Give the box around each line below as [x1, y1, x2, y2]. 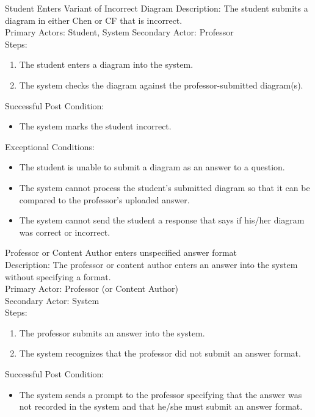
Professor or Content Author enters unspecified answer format [5, 246, 237, 259]
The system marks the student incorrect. [19, 120, 172, 132]
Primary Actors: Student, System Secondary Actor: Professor [5, 26, 234, 38]
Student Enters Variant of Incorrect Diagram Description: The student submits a [5, 2, 308, 14]
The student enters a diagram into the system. [19, 58, 194, 71]
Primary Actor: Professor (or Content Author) [5, 282, 178, 295]
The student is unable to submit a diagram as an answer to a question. [19, 161, 285, 173]
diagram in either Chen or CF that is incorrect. [5, 13, 183, 26]
